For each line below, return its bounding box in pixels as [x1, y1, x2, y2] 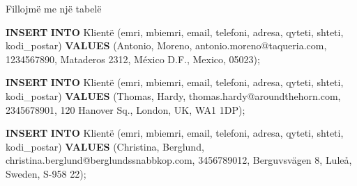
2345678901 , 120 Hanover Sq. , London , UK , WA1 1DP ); [6, 102, 245, 117]
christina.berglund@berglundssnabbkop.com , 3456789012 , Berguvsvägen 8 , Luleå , [6, 153, 352, 167]
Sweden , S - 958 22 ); [6, 166, 86, 180]
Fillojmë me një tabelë [6, 1, 102, 15]
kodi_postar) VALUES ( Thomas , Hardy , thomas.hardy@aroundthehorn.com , [6, 88, 341, 103]
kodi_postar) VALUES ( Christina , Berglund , [6, 139, 204, 153]
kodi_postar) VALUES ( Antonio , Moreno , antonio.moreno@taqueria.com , [6, 38, 327, 53]
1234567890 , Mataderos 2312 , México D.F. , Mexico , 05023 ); [6, 51, 260, 66]
